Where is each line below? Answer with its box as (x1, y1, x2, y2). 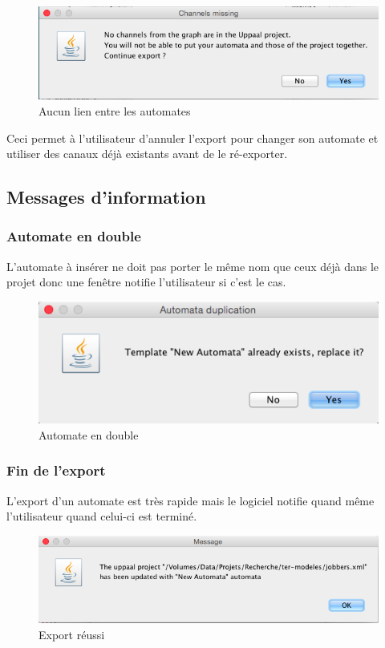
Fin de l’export (6, 460, 106, 480)
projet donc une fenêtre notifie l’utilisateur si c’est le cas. (6, 273, 286, 290)
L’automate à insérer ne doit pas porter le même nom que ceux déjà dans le (6, 257, 379, 274)
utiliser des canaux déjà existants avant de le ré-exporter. (6, 145, 288, 162)
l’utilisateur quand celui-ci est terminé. (6, 508, 197, 524)
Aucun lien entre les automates (38, 102, 191, 119)
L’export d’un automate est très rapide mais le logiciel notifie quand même (6, 492, 375, 508)
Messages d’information (6, 184, 206, 209)
